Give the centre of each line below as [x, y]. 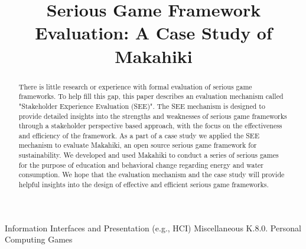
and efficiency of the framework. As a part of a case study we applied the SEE [139, 135]
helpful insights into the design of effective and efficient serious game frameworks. [144, 185]
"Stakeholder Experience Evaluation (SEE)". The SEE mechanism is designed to [142, 106]
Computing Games [39, 239]
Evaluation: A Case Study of [154, 33]
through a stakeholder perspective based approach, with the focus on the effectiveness [150, 126]
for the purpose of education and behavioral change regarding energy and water [141, 165]
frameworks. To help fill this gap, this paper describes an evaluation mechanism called [151, 96]
